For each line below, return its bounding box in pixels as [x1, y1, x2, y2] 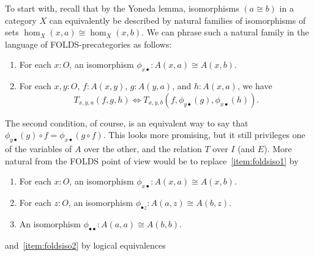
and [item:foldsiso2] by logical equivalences [5, 238, 166, 251]
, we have [237, 79, 272, 92]
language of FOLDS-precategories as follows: [5, 37, 172, 50]
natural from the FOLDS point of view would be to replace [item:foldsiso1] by [5, 154, 299, 167]
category [5, 13, 37, 26]
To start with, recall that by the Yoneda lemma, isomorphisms [5, 2, 239, 14]
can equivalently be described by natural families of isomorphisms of [49, 13, 306, 26]
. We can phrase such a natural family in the [141, 26, 309, 38]
